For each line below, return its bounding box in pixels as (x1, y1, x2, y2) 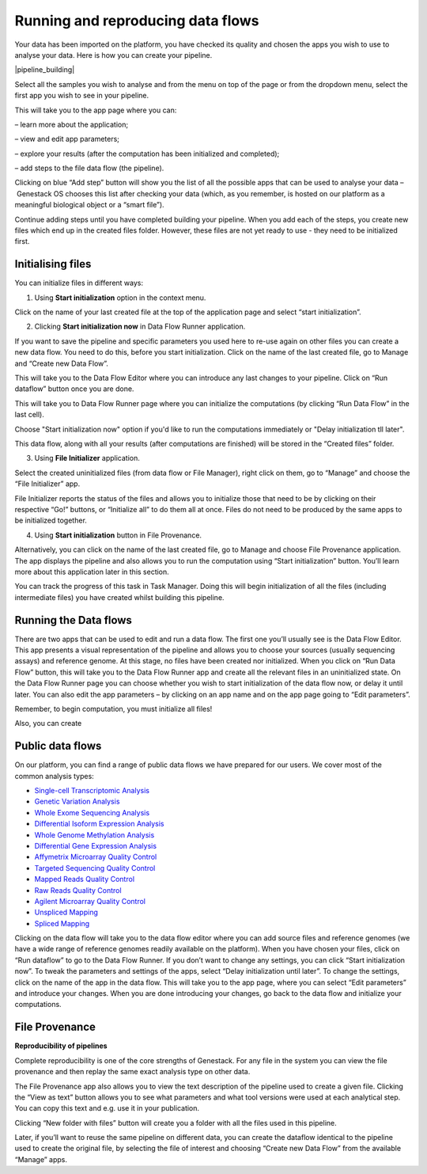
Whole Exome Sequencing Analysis (34, 807, 150, 817)
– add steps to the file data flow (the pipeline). (14, 163, 164, 173)
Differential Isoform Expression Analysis (34, 819, 164, 829)
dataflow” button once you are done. (14, 384, 134, 393)
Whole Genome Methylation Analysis (34, 830, 155, 839)
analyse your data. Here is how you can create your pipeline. (14, 50, 213, 59)
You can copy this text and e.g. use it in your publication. (14, 1104, 200, 1113)
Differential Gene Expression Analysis (34, 841, 157, 850)
